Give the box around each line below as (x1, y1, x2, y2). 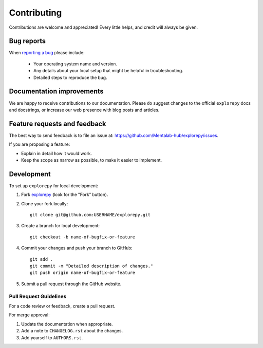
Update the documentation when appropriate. (21, 321, 113, 327)
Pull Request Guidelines (9, 293, 67, 300)
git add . (30, 256, 53, 262)
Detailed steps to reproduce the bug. (33, 75, 107, 80)
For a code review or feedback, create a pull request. (9, 303, 115, 309)
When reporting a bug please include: (9, 50, 85, 56)
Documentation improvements (9, 87, 104, 96)
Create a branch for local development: (21, 223, 100, 229)
